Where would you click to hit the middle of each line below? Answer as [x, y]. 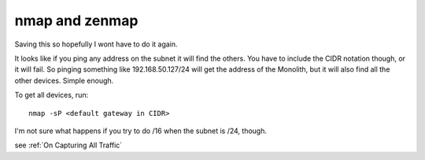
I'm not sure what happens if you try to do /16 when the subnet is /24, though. [141, 131]
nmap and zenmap [76, 20]
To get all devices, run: [52, 95]
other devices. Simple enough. [64, 80]
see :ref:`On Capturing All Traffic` [68, 145]
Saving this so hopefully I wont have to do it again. [96, 44]
